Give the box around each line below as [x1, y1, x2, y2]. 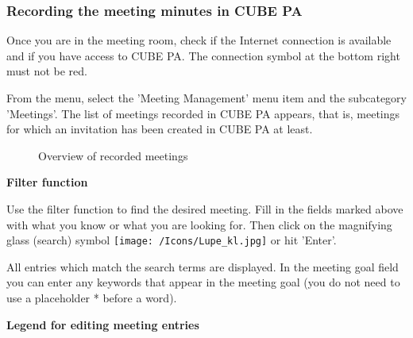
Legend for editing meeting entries [6, 316, 199, 332]
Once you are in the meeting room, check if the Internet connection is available [6, 32, 392, 48]
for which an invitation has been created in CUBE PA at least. [6, 121, 313, 137]
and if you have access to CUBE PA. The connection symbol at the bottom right [6, 47, 400, 63]
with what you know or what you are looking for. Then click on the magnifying [6, 216, 392, 232]
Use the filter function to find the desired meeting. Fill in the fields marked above [6, 200, 403, 217]
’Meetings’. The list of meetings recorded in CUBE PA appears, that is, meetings [6, 105, 400, 121]
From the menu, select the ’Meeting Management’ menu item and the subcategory [6, 90, 407, 106]
